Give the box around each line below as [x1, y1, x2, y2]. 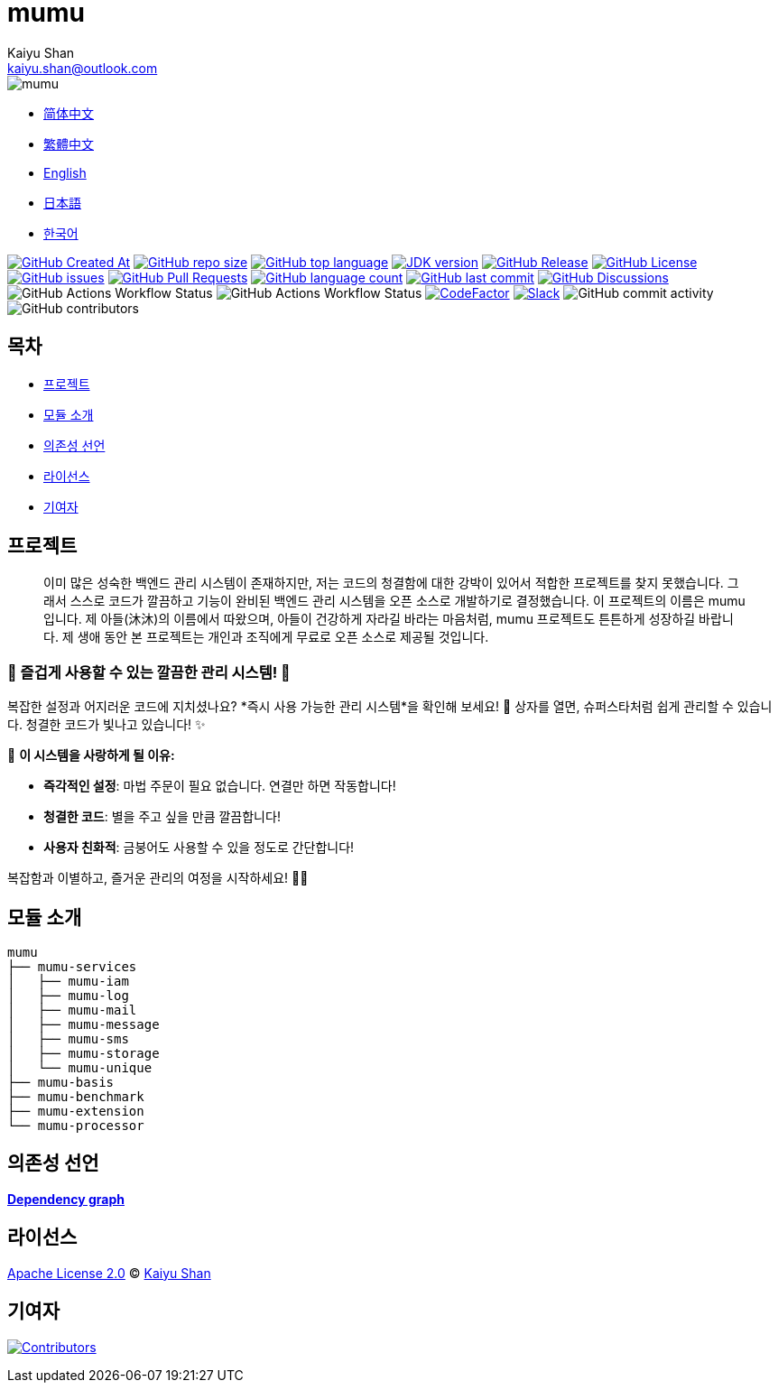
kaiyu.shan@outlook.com [7, 60, 158, 76]
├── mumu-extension [7, 1104, 144, 1119]
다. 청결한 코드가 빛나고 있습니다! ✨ [7, 717, 206, 733]
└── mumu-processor [7, 1118, 144, 1134]
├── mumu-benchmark [7, 1089, 144, 1105]
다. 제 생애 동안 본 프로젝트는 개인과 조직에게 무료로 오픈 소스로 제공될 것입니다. [43, 629, 489, 645]
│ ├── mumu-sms [7, 1032, 129, 1047]
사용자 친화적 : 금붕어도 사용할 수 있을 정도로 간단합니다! [43, 839, 355, 856]
